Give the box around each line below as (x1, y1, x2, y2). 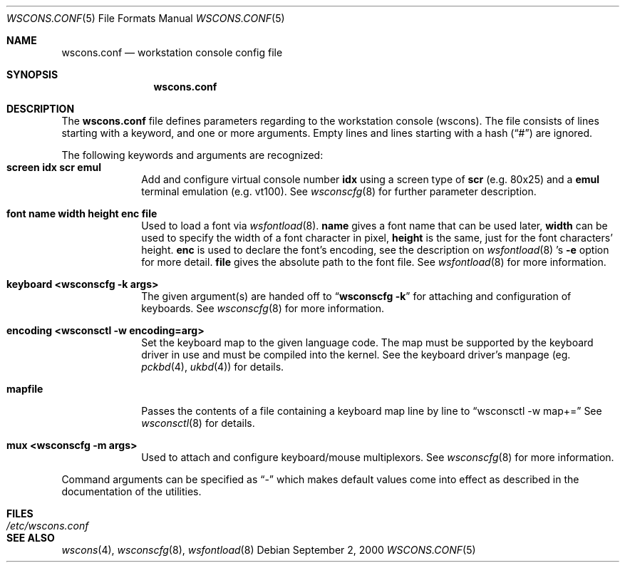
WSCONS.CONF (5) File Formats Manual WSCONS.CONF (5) (6, 12, 285, 24)
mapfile (6, 383, 43, 395)
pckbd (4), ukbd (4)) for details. (141, 361, 284, 373)
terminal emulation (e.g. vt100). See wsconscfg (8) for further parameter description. (141, 185, 537, 197)
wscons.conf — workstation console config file (61, 46, 283, 58)
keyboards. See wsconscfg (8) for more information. (141, 302, 384, 314)
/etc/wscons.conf (6, 520, 89, 532)
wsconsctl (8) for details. (141, 417, 255, 429)
